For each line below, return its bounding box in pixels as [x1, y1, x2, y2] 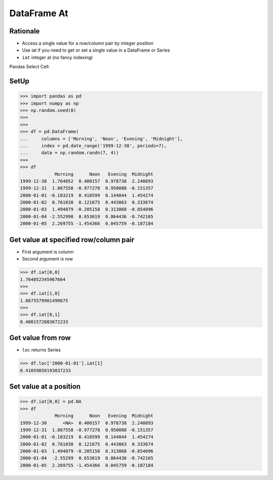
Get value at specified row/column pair [9, 235, 134, 244]
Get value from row [9, 334, 71, 342]
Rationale [9, 27, 40, 35]
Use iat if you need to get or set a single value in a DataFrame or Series [22, 47, 170, 53]
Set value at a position [9, 382, 81, 391]
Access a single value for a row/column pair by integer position [22, 40, 154, 47]
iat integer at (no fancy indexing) [22, 54, 93, 60]
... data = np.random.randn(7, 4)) [20, 150, 119, 156]
